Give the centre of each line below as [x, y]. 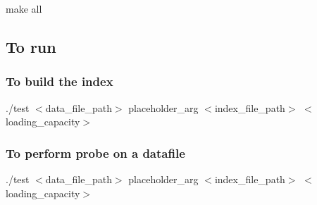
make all [24, 8]
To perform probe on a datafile [95, 153]
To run [31, 46]
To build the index [60, 81]
